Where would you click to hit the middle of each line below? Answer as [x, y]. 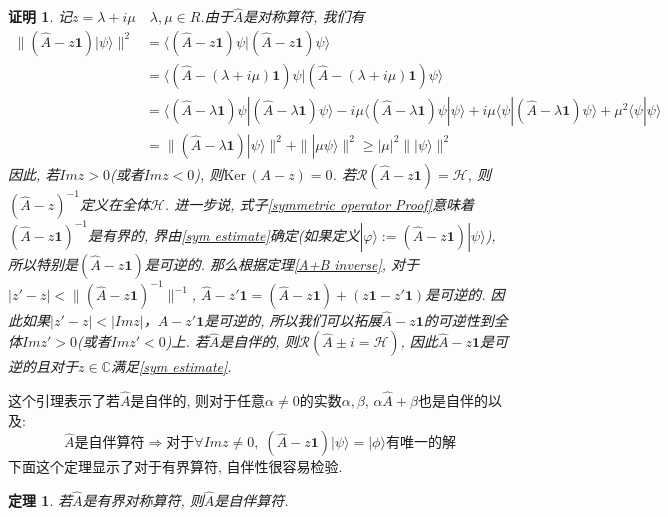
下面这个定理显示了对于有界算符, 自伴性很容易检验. [175, 466]
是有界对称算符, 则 [143, 500]
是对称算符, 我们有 [304, 16]
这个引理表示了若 [64, 400]
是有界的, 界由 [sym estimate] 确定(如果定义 [223, 234]
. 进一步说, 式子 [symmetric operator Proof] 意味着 [319, 204]
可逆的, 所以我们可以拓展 [300, 319]
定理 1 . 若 [40, 500]
